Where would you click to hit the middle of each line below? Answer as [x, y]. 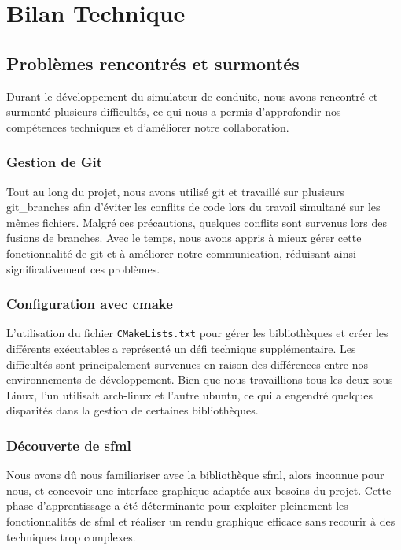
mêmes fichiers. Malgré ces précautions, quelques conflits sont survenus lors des [197, 222]
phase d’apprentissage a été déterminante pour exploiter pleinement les [177, 505]
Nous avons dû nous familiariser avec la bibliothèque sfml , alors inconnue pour [195, 475]
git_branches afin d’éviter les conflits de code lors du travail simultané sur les [193, 207]
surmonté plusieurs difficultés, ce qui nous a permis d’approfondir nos [174, 111]
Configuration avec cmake [90, 304]
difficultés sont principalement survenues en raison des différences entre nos [188, 364]
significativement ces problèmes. [83, 268]
